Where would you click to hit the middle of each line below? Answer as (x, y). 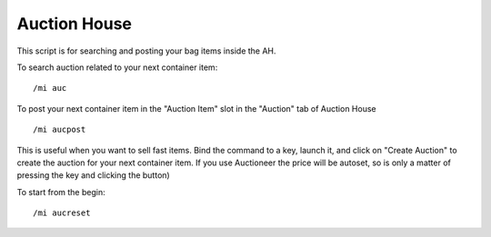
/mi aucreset (62, 213)
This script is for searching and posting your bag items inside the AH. (146, 51)
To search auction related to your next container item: (117, 67)
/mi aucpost (60, 130)
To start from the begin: (61, 192)
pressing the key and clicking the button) (93, 175)
